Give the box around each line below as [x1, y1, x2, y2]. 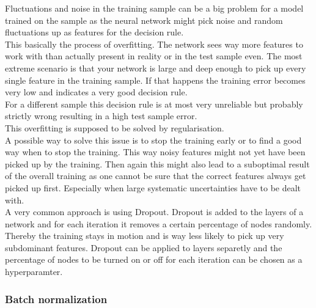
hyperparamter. [5, 265, 63, 278]
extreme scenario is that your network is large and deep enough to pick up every [5, 61, 306, 74]
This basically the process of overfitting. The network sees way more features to [5, 37, 303, 50]
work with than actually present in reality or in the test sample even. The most [5, 50, 303, 62]
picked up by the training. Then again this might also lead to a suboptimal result [5, 157, 310, 170]
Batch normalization [5, 291, 108, 306]
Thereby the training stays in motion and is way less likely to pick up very [5, 229, 284, 242]
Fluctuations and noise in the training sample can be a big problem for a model [5, 2, 304, 14]
